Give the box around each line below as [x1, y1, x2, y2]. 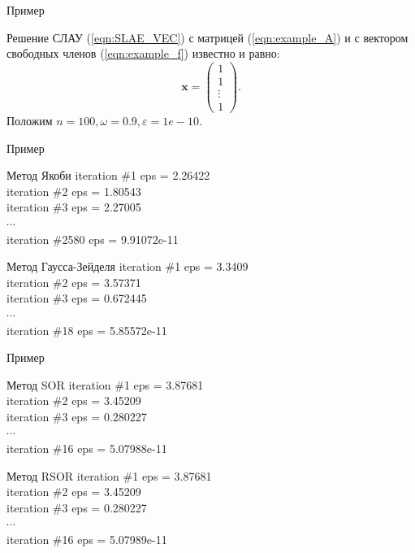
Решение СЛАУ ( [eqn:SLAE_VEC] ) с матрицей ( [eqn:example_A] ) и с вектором [6, 28, 409, 46]
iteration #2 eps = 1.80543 [6, 182, 141, 199]
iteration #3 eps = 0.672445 [6, 290, 147, 307]
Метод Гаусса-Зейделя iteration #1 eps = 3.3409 [6, 258, 249, 275]
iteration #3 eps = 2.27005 [6, 198, 141, 216]
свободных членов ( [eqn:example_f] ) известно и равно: [6, 45, 280, 62]
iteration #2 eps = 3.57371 [6, 273, 141, 290]
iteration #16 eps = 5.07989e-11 [6, 531, 167, 548]
